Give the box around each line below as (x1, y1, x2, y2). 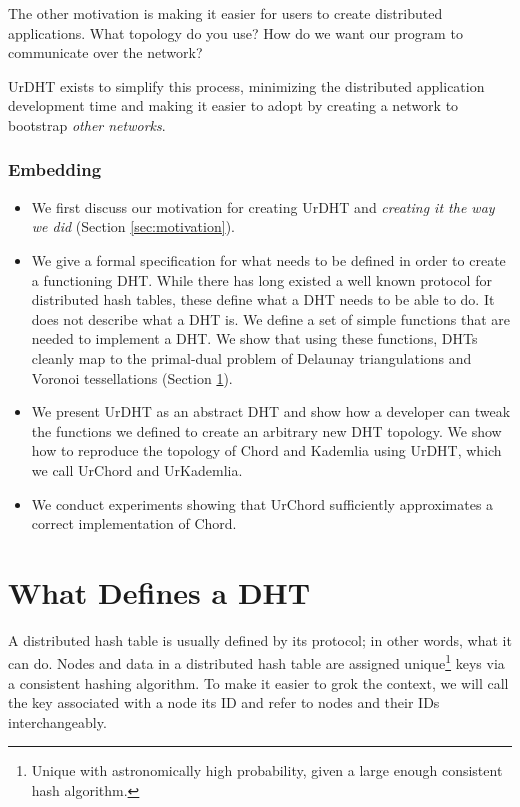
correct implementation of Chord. (31, 513, 237, 534)
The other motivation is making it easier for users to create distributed (8, 3, 443, 23)
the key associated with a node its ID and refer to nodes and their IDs (8, 692, 440, 713)
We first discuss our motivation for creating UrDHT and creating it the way (31, 196, 495, 217)
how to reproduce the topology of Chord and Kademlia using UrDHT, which (31, 440, 502, 461)
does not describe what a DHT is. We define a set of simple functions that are (31, 308, 511, 329)
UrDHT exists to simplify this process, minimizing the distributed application (8, 75, 485, 96)
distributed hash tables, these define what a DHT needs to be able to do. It (31, 289, 495, 310)
